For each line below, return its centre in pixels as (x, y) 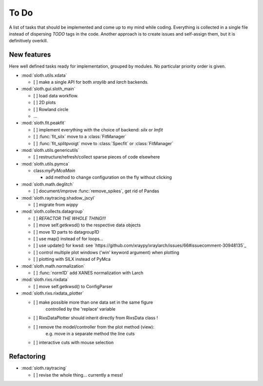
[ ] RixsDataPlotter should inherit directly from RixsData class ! (96, 318)
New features (30, 55)
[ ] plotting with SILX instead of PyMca (72, 259)
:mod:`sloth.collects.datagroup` (53, 211)
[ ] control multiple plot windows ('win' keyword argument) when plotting (106, 252)
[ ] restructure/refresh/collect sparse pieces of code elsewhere (97, 157)
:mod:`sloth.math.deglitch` (47, 184)
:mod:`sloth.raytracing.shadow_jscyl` (58, 198)
